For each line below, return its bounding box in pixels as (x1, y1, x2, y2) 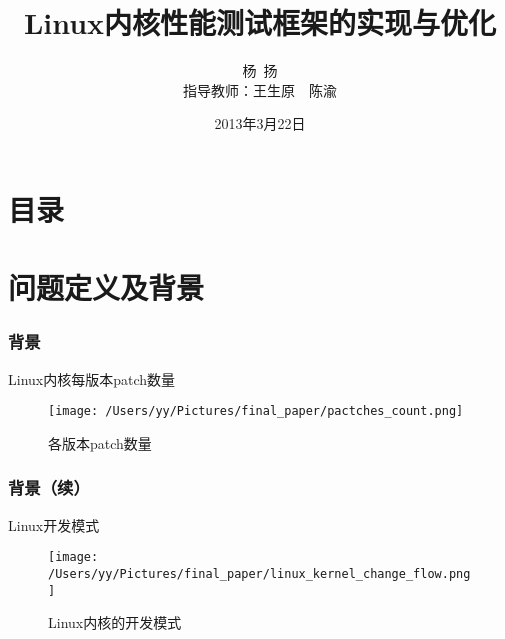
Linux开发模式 (8, 514, 100, 535)
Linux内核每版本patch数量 (8, 368, 176, 389)
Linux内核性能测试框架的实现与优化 (23, 2, 497, 43)
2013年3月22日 (214, 113, 306, 134)
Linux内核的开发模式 (48, 612, 182, 633)
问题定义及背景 (8, 267, 205, 308)
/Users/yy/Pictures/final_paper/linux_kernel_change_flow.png (48, 567, 471, 581)
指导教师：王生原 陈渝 (183, 79, 337, 100)
